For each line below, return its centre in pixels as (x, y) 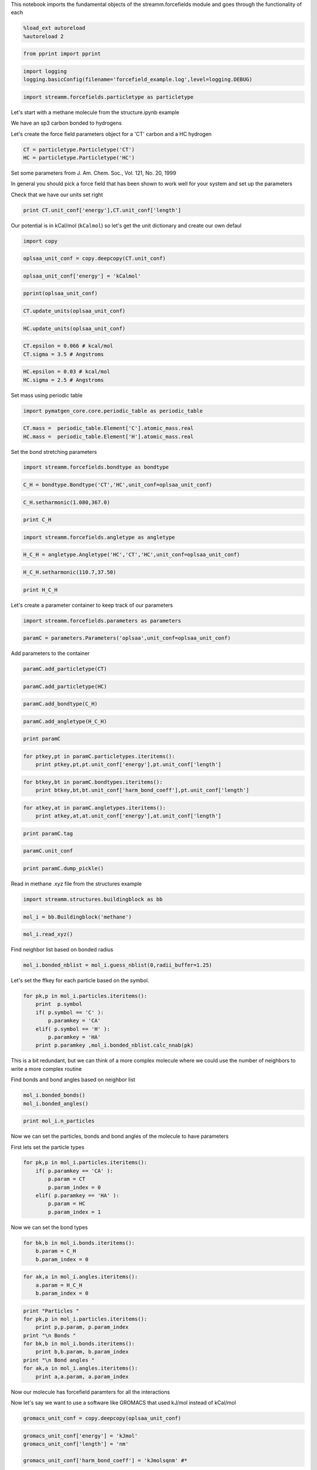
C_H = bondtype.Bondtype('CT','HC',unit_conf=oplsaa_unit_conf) (118, 485)
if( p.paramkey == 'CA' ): (75, 1171)
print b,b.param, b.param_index (82, 1352)
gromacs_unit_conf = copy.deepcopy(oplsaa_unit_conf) (102, 1418)
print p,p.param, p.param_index (82, 1327)
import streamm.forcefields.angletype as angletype (99, 537)
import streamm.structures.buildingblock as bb (93, 899)
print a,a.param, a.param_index (82, 1377)
